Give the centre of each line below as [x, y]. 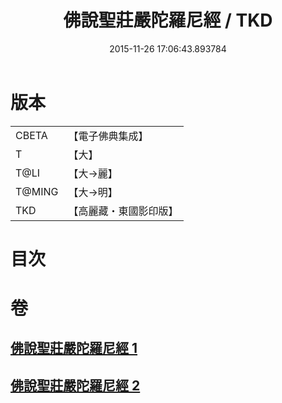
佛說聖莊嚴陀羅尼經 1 [74, 348]
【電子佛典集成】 [108, 136]
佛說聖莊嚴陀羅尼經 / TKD [168, 20]
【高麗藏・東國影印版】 [123, 211]
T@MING [37, 191]
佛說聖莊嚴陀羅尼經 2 [75, 385]
